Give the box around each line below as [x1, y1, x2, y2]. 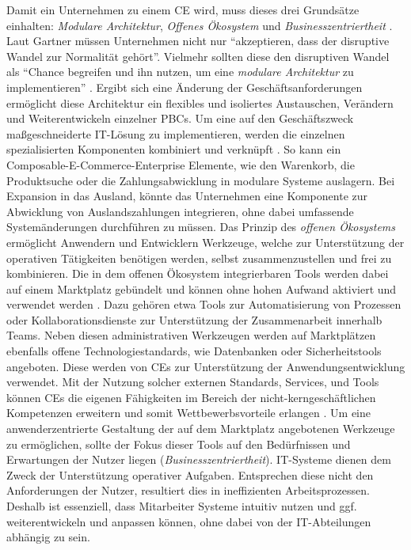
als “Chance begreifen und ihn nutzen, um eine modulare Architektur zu [6, 63, 354, 80]
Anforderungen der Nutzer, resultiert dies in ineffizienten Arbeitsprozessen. [6, 482, 370, 499]
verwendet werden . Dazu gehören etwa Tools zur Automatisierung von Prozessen [6, 296, 401, 313]
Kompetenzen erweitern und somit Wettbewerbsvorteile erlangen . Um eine [6, 404, 371, 421]
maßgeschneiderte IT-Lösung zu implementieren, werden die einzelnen [6, 125, 345, 142]
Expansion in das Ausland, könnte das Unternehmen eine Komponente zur [6, 188, 367, 204]
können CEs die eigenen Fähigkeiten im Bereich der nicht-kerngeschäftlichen [6, 389, 376, 405]
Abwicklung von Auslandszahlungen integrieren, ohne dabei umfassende [6, 203, 354, 219]
